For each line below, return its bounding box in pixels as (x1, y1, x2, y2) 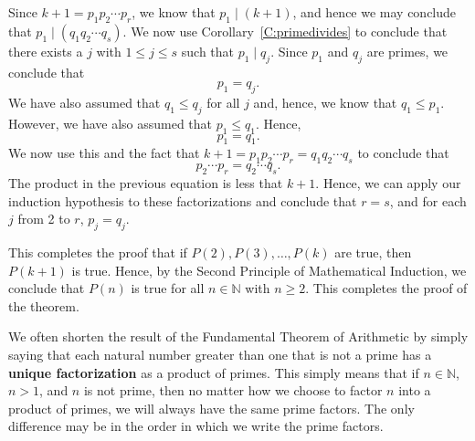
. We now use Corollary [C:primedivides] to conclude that (122, 21, 448, 40)
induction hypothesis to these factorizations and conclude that (8, 191, 357, 210)
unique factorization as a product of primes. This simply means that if (8, 362, 419, 382)
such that (181, 41, 235, 60)
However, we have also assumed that (8, 113, 213, 132)
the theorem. (8, 296, 79, 315)
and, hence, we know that (253, 92, 397, 111)
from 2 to (17, 209, 70, 228)
